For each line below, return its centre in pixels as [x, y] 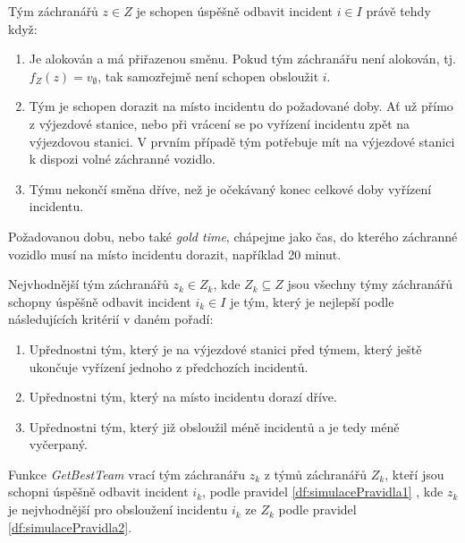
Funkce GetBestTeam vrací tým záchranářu [127, 474]
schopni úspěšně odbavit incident [98, 492]
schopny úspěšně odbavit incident [100, 301]
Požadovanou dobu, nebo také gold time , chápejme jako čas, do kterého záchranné [233, 236]
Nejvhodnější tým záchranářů [89, 284]
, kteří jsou [414, 474]
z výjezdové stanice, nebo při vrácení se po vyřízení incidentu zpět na [220, 123]
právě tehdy [398, 11]
